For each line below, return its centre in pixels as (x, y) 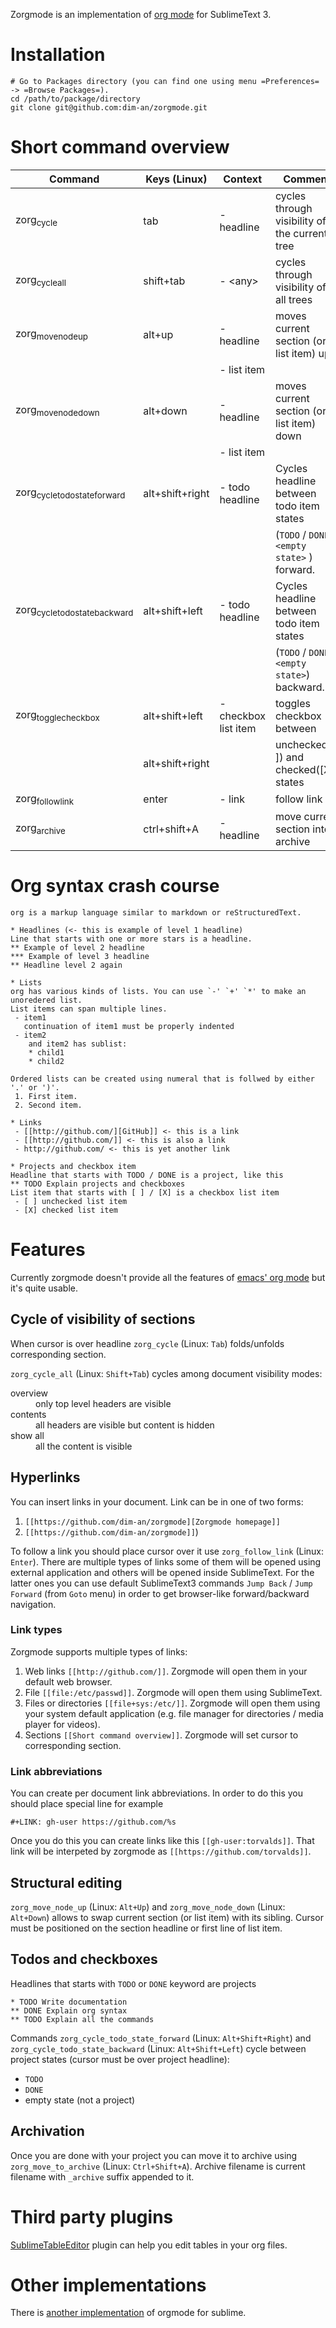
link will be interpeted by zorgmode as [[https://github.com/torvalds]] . (161, 1851)
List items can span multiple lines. (89, 1009)
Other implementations (108, 2285)
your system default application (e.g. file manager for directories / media (174, 1713)
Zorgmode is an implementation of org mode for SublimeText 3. (141, 14)
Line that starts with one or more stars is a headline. (131, 939)
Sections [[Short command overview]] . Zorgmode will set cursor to (161, 1735)
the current (301, 233)
